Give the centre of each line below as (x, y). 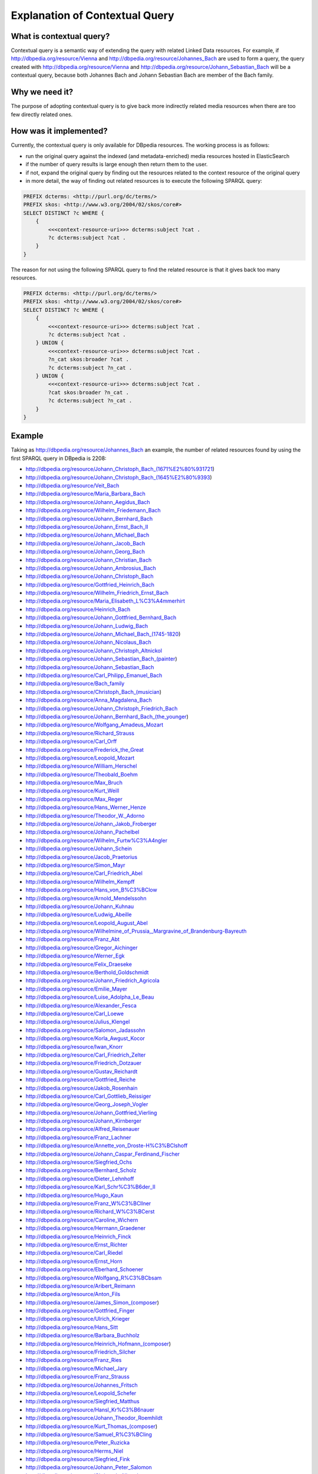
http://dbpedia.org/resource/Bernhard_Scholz (81, 1170)
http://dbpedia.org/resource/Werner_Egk (75, 956)
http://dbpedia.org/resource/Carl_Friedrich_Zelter (86, 1055)
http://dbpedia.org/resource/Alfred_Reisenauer (82, 1129)
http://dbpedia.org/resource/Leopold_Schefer (81, 1393)
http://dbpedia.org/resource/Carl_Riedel (74, 1253)
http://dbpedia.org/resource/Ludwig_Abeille (79, 914)
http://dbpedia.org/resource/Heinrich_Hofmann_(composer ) (98, 1344)
